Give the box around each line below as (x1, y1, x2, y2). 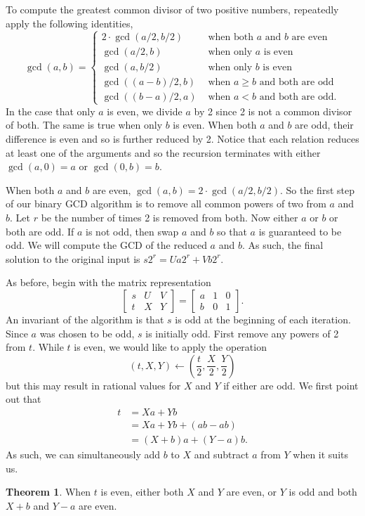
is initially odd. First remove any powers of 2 (145, 325, 339, 340)
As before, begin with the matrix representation (6, 275, 211, 290)
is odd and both (288, 484, 357, 499)
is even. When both (173, 117, 257, 132)
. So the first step (280, 182, 354, 197)
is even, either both (100, 484, 184, 499)
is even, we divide (107, 103, 182, 118)
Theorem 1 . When (6, 484, 91, 499)
